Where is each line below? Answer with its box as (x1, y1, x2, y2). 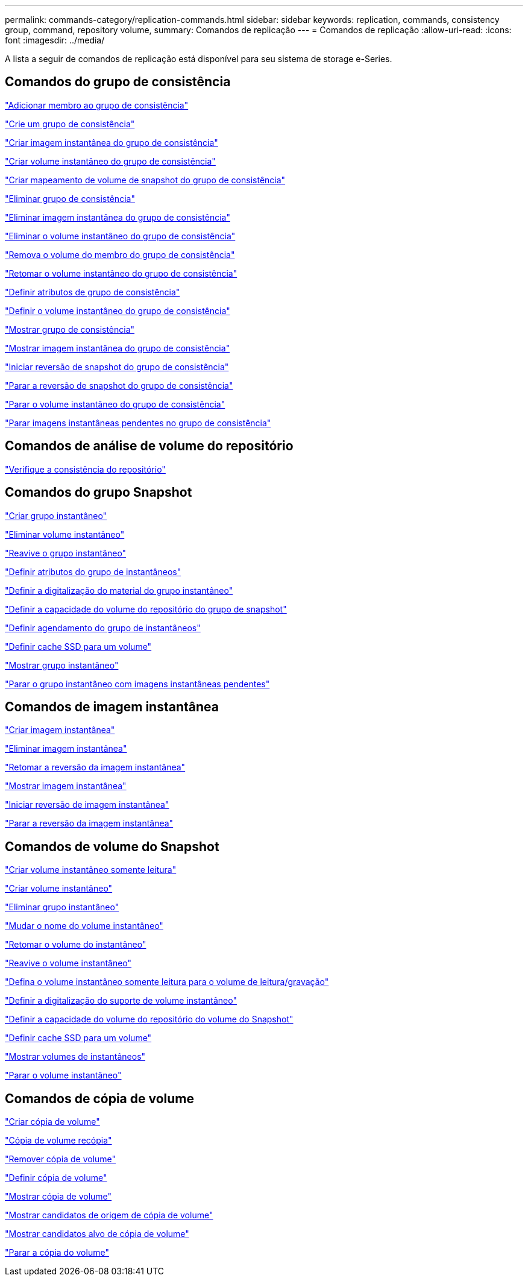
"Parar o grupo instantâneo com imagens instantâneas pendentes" (5, 678, 270, 689)
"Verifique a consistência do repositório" (5, 464, 166, 474)
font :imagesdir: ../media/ (5, 35, 105, 45)
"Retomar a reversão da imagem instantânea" (5, 762, 186, 773)
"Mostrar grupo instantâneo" (5, 659, 119, 670)
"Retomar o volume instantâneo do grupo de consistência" (5, 268, 237, 279)
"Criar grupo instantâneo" (5, 510, 107, 521)
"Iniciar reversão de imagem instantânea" (5, 799, 169, 810)
